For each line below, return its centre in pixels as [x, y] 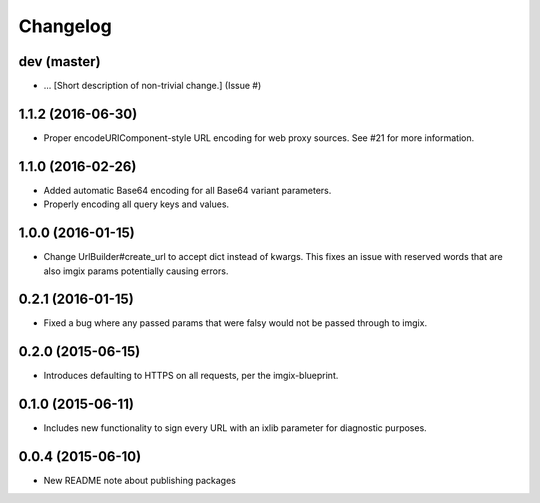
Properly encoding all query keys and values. [136, 204]
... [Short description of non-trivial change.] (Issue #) [152, 86]
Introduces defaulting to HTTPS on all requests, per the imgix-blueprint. [191, 376]
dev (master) [59, 61]
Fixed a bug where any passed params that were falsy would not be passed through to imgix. [235, 323]
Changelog [65, 26]
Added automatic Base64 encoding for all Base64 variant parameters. [187, 190]
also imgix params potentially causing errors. [136, 271]
